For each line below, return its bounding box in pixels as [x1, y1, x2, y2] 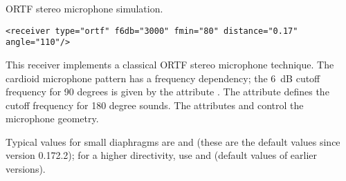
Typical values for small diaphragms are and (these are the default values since [6, 134, 340, 149]
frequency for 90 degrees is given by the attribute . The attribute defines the [6, 84, 329, 99]
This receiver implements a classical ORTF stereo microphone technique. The [6, 57, 334, 71]
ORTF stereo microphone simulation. [6, 1, 163, 15]
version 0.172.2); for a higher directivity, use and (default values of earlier [6, 148, 318, 162]
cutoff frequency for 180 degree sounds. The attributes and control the [6, 97, 304, 112]
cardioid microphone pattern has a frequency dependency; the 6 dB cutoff [6, 70, 320, 85]
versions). [6, 162, 46, 176]
